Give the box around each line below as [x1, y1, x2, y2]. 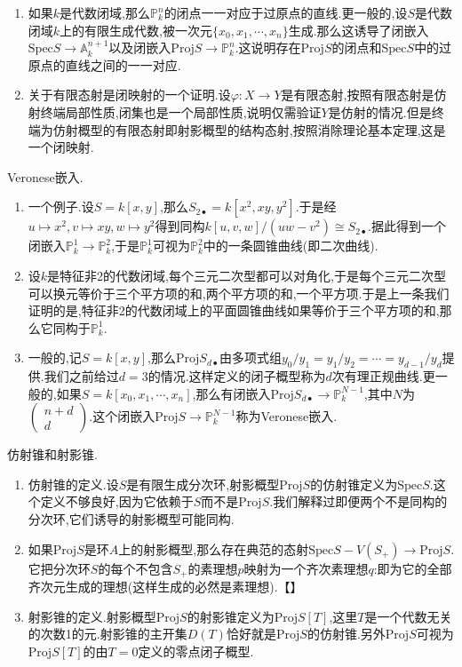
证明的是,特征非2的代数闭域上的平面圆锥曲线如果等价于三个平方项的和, [28, 301, 440, 320]
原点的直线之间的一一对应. [28, 55, 181, 74]
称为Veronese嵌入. [235, 407, 338, 425]
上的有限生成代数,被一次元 [60, 20, 212, 39]
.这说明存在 [235, 38, 301, 57]
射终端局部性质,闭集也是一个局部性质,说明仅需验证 [28, 102, 322, 121]
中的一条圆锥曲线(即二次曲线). [203, 236, 378, 255]
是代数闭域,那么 [60, 4, 150, 21]
